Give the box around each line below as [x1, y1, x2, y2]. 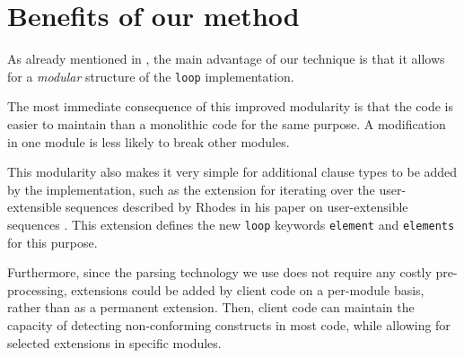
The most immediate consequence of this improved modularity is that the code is [7, 97, 454, 116]
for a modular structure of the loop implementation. [7, 66, 294, 85]
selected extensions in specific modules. [7, 333, 222, 352]
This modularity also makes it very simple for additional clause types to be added [7, 162, 458, 181]
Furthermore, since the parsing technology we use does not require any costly [7, 263, 432, 282]
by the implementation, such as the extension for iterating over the [7, 179, 375, 198]
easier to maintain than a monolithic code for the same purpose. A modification [7, 114, 446, 133]
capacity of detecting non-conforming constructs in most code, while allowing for [7, 315, 451, 334]
